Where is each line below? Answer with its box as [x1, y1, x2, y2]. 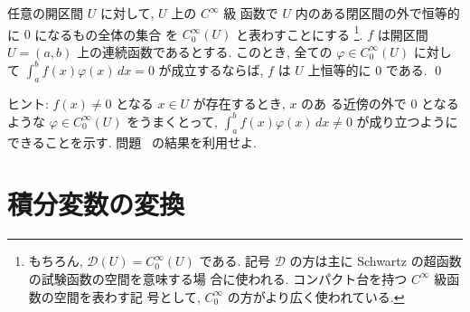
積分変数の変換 [7, 185, 185, 222]
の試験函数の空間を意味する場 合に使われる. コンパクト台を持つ [28, 269, 408, 288]
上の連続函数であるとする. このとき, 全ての [77, 42, 333, 61]
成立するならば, [171, 60, 264, 79]
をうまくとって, [127, 111, 218, 130]
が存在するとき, [193, 93, 286, 112]
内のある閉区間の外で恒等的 [295, 4, 460, 22]
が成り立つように [356, 111, 458, 130]
